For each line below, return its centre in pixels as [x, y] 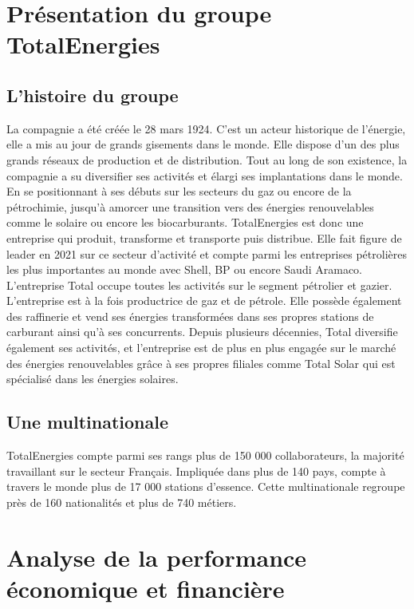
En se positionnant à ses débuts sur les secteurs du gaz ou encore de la [179, 191]
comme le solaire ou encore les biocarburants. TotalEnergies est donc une [185, 222]
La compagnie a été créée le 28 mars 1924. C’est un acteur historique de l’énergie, [206, 128]
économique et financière [146, 588]
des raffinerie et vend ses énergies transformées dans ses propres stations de [190, 316]
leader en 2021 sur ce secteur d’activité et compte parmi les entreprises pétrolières [207, 253]
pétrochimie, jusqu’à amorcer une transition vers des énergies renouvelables [190, 206]
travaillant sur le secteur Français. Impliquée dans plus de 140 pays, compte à [196, 471]
